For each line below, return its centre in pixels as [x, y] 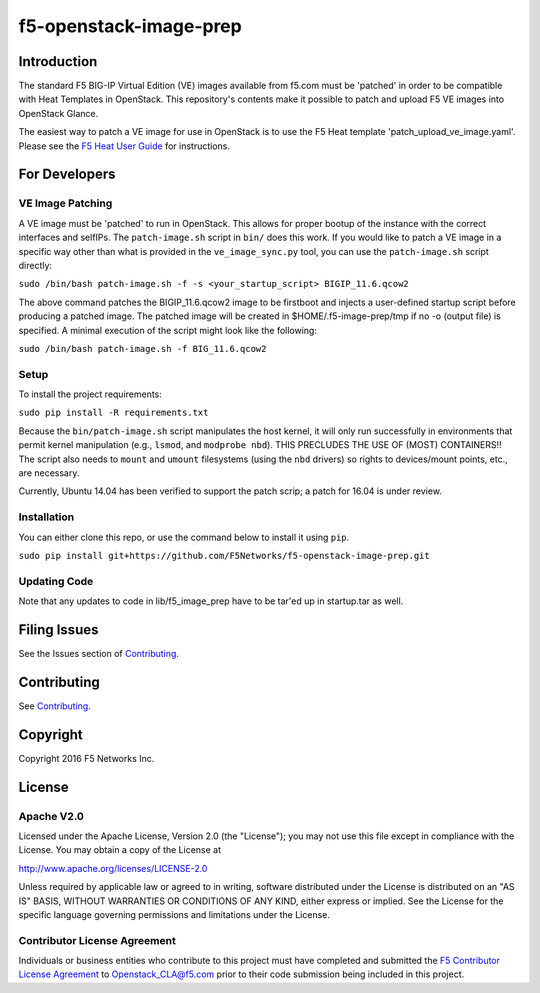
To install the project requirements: [90, 394]
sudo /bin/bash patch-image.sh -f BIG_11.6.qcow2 [142, 348]
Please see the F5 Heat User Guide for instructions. [124, 146]
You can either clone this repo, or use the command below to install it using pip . [184, 537]
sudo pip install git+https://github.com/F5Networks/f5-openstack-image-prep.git [224, 555]
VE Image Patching [65, 203]
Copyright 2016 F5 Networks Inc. [86, 758]
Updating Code [56, 581]
